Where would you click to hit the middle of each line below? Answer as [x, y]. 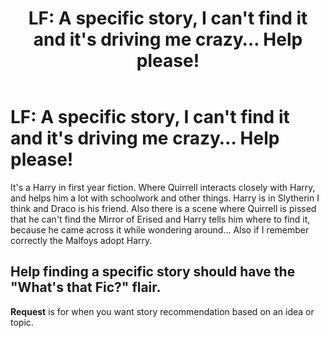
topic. [22, 322]
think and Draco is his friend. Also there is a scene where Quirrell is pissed [163, 208]
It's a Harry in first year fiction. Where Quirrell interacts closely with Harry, [163, 187]
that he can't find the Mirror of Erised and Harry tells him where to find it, [160, 219]
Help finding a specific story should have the [153, 272]
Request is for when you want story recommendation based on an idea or [162, 311]
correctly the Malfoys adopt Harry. [81, 240]
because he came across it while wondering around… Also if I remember [160, 229]
